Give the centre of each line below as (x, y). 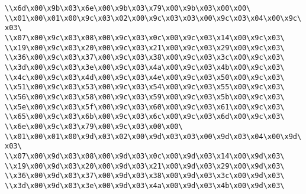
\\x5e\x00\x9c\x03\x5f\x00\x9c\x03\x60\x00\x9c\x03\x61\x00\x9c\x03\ (145, 107)
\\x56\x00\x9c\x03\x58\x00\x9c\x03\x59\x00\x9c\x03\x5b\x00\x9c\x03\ (145, 97)
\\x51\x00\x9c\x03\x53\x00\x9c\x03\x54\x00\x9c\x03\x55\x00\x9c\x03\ (145, 87)
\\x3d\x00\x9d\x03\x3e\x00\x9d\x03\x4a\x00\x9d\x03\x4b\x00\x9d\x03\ (145, 185)
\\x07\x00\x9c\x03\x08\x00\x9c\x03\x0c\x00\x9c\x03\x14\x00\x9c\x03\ (145, 38)
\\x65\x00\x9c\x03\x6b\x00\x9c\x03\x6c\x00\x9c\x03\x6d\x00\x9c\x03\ (145, 117)
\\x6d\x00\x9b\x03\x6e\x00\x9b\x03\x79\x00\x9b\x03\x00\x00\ (128, 8)
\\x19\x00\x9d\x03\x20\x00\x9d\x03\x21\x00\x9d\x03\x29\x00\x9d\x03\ (145, 166)
